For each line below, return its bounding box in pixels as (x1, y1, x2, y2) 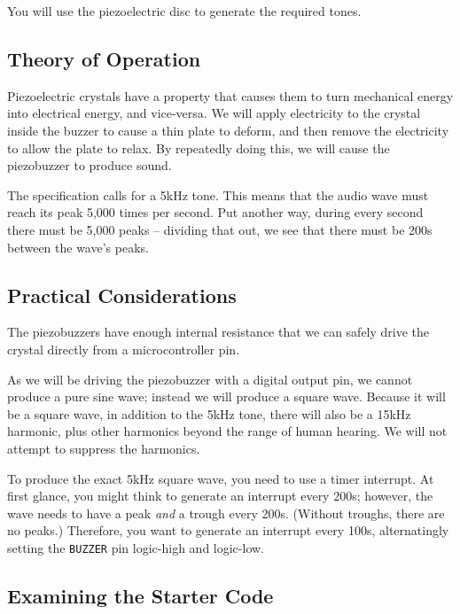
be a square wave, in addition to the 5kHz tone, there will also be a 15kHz (7, 404, 411, 423)
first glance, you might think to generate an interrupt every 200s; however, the (7, 486, 433, 505)
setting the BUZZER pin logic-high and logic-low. (7, 538, 264, 556)
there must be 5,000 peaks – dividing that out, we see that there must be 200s (7, 220, 433, 238)
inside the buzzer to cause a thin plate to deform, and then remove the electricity (7, 120, 449, 139)
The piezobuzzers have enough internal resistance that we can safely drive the (7, 323, 430, 341)
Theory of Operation (7, 44, 201, 72)
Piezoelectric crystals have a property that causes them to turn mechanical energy (7, 86, 454, 105)
